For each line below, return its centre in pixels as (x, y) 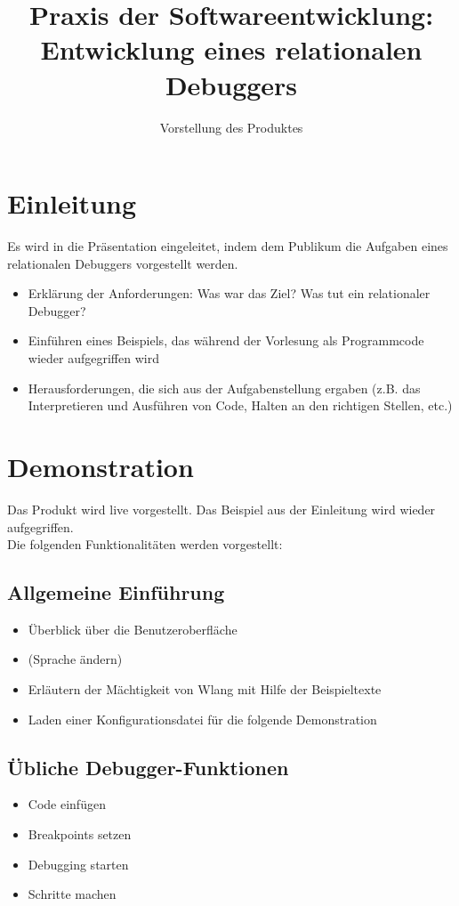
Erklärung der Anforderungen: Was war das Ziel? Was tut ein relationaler (229, 293)
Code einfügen (67, 804)
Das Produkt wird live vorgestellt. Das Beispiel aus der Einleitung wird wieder (221, 509)
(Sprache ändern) (75, 659)
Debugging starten (78, 864)
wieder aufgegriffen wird (93, 358)
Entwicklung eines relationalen (231, 49)
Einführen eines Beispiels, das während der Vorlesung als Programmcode (226, 340)
